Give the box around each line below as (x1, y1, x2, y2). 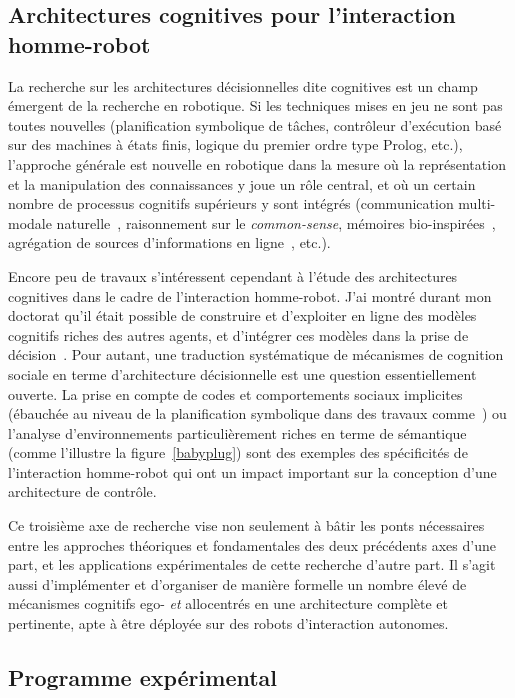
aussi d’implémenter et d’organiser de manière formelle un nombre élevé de (8, 573, 467, 594)
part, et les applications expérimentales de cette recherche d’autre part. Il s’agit (8, 554, 496, 575)
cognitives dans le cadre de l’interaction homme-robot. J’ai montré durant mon (8, 285, 492, 306)
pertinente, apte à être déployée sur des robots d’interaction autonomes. (8, 613, 449, 634)
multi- (458, 193, 496, 214)
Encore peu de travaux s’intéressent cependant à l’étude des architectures (8, 265, 458, 286)
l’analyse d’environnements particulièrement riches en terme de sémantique (8, 422, 467, 443)
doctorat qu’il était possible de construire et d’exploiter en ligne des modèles (8, 305, 477, 326)
